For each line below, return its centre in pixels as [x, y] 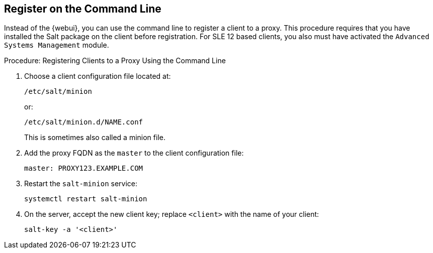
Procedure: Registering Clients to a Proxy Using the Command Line [115, 61]
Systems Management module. [57, 45]
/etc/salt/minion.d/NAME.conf [84, 122]
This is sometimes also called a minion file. [95, 138]
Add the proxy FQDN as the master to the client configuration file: [134, 153]
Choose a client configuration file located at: [98, 76]
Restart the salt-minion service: [81, 184]
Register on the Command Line [83, 9]
